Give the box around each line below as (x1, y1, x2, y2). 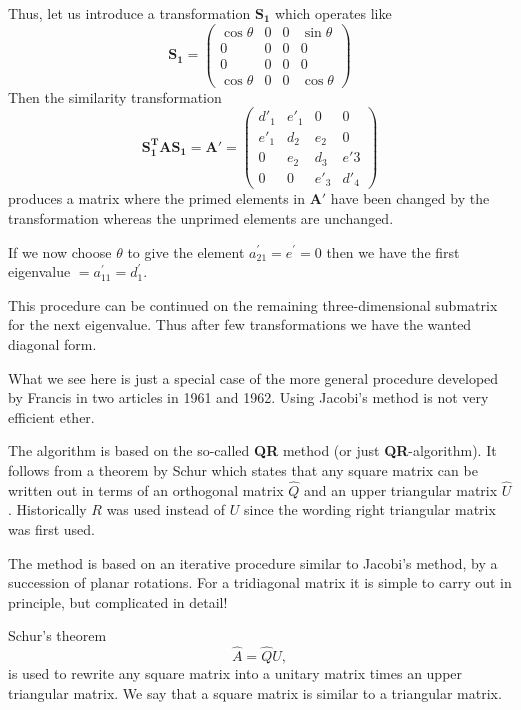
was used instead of (106, 499, 226, 520)
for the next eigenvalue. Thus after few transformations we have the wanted (8, 314, 472, 335)
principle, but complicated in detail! (8, 591, 228, 612)
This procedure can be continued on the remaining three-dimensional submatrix (8, 294, 498, 315)
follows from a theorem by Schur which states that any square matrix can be (8, 459, 478, 480)
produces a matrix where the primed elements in (8, 188, 306, 209)
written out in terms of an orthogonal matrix (8, 479, 284, 500)
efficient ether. (8, 406, 95, 427)
